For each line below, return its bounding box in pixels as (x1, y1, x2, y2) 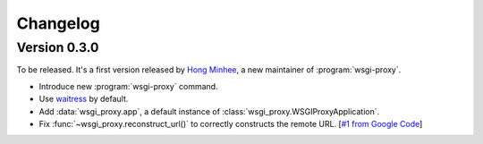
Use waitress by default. (38, 94, 129, 105)
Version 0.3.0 (16, 39, 99, 55)
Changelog (16, 13, 100, 33)
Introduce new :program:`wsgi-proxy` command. (38, 80, 218, 91)
